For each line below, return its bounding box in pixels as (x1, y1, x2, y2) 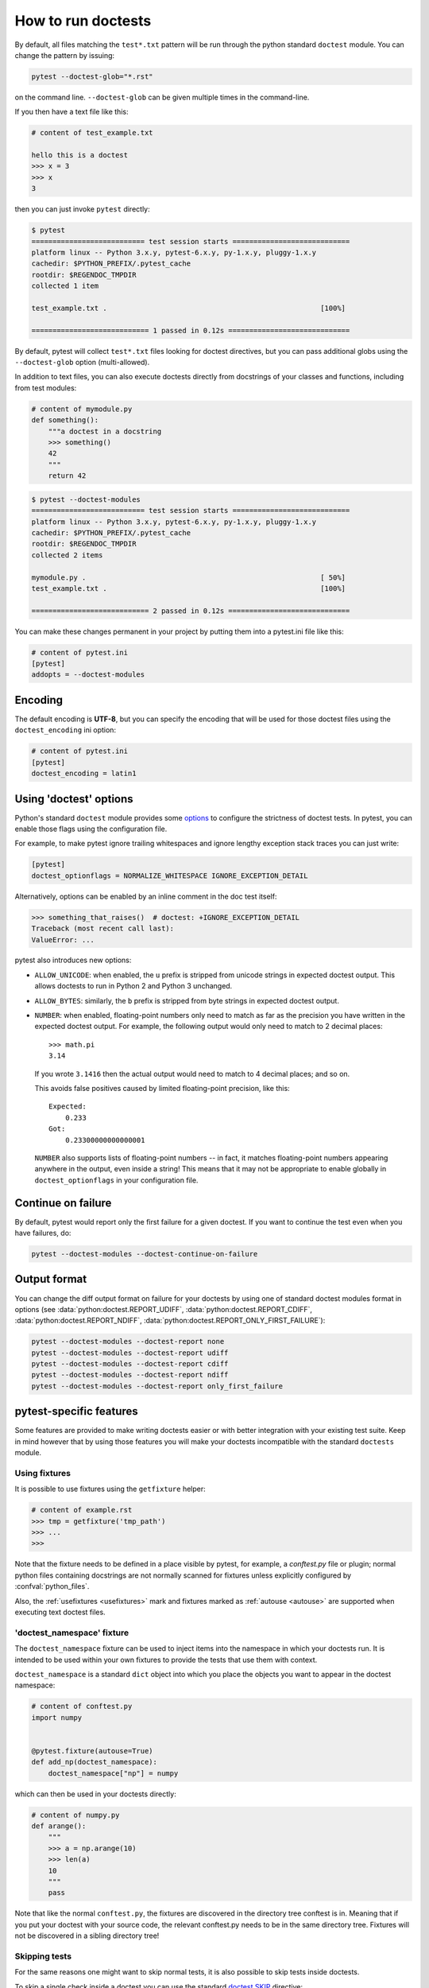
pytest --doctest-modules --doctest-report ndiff (31, 1370, 229, 1380)
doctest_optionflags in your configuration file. (34, 1175, 199, 1185)
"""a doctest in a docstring (48, 426, 162, 436)
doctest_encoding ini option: (14, 725, 117, 735)
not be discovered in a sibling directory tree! (14, 1931, 160, 1940)
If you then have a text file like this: (14, 107, 129, 117)
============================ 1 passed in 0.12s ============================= (31, 326, 350, 335)
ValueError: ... (31, 935, 95, 944)
